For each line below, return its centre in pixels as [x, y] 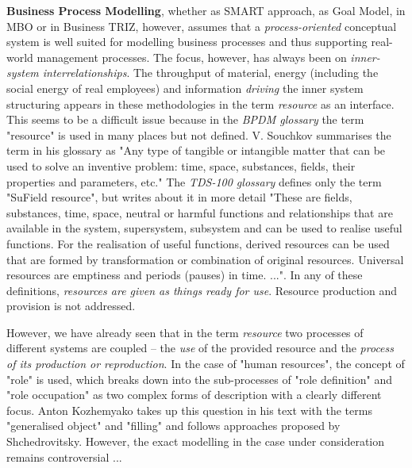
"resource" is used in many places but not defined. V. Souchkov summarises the [199, 134]
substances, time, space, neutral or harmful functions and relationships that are [200, 212]
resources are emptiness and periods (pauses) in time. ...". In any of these [185, 275]
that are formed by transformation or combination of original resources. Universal [205, 259]
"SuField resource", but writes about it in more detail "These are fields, [179, 197]
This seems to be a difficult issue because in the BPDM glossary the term [185, 119]
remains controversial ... [64, 456]
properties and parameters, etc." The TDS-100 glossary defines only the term [194, 181]
